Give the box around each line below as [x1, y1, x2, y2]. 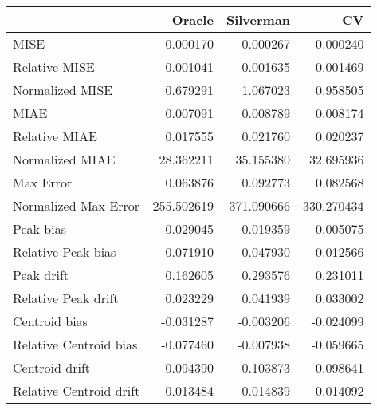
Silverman [226, 10, 291, 29]
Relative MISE [13, 57, 95, 76]
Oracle [171, 10, 214, 29]
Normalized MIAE [13, 150, 116, 168]
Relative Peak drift [13, 289, 119, 307]
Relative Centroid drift [13, 381, 140, 400]
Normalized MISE [13, 81, 113, 99]
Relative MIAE [13, 127, 97, 145]
